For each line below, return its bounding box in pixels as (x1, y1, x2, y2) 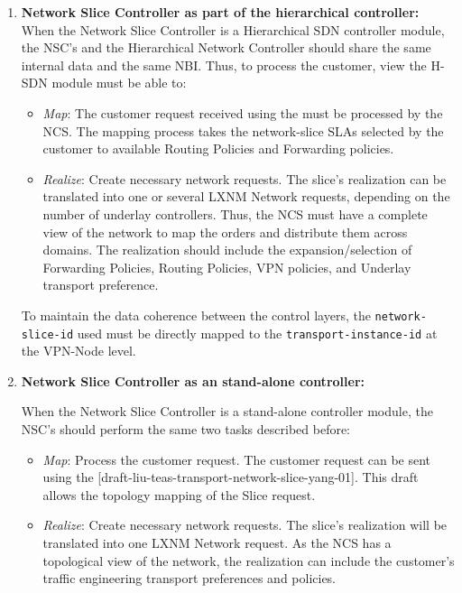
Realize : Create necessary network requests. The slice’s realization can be (42, 169, 447, 188)
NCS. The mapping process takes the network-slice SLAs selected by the (42, 121, 444, 140)
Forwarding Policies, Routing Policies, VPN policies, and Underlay (42, 257, 411, 276)
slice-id (21, 328, 74, 341)
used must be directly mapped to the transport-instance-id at (77, 323, 438, 342)
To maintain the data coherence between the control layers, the (21, 305, 371, 324)
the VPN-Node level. (21, 341, 136, 360)
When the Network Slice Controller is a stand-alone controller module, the (21, 402, 433, 421)
